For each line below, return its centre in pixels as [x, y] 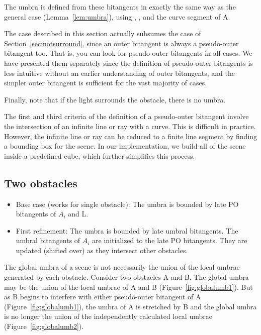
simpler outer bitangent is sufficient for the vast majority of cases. [106, 83]
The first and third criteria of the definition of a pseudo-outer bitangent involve [126, 116]
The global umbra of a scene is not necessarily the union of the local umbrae [122, 267]
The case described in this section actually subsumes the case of [103, 33]
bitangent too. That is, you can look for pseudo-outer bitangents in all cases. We [128, 53]
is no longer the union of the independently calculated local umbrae [108, 316]
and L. [78, 214]
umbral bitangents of [48, 240]
